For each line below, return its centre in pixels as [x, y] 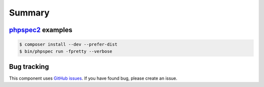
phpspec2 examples [41, 30]
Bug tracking [29, 66]
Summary [29, 13]
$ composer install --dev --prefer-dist [68, 44]
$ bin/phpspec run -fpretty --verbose [66, 51]
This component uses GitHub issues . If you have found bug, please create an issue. [93, 78]
